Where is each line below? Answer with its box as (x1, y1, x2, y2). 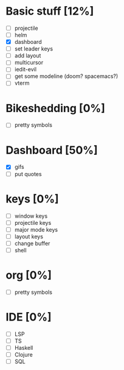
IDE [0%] (5, 310, 52, 324)
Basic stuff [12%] (5, 4, 94, 18)
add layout (14, 52, 41, 59)
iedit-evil (14, 66, 37, 73)
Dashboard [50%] (5, 143, 98, 157)
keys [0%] (5, 192, 59, 205)
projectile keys (14, 219, 52, 226)
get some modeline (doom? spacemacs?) (14, 73, 119, 80)
